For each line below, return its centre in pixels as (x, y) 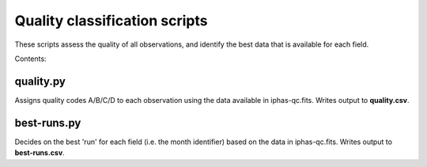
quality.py (40, 81)
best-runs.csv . (40, 153)
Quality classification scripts (111, 21)
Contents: (30, 59)
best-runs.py (48, 123)
